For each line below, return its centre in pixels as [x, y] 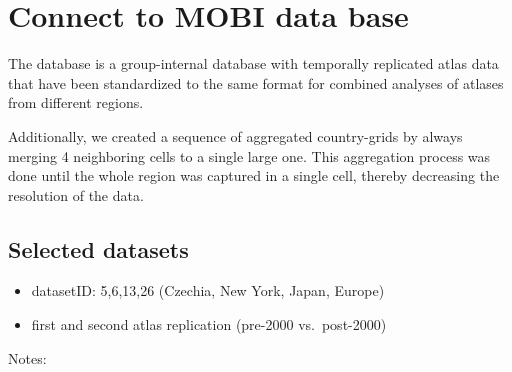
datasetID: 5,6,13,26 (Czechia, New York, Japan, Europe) [208, 290]
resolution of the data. [76, 194]
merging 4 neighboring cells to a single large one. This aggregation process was [249, 155]
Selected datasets [98, 248]
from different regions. [76, 102]
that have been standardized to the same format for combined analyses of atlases [256, 82]
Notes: [27, 357]
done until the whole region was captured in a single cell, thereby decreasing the [254, 175]
